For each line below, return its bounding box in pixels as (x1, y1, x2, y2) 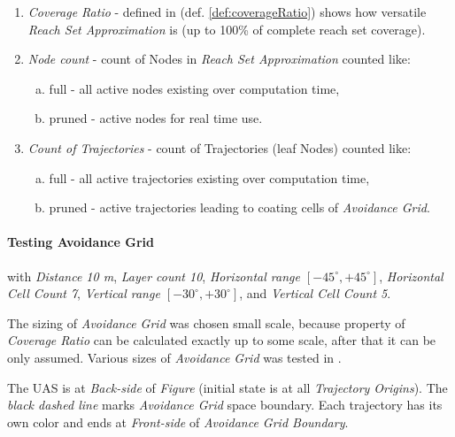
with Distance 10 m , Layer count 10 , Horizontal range (7, 266, 300, 285)
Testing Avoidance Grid (7, 233, 154, 251)
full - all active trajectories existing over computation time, (49, 168, 370, 187)
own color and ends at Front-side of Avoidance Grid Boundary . (7, 412, 349, 431)
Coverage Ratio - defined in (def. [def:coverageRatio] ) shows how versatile (27, 3, 427, 20)
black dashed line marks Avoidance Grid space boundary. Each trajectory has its (7, 395, 443, 414)
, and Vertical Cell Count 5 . (239, 284, 391, 303)
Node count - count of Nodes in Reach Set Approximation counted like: (27, 50, 411, 68)
